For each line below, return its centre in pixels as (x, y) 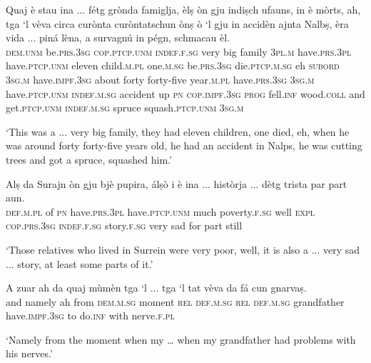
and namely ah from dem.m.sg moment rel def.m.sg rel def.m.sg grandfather (175, 301)
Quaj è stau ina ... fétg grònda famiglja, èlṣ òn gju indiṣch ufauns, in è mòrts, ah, (183, 9)
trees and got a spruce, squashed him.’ (89, 159)
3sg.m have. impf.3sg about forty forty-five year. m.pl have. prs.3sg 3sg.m (160, 79)
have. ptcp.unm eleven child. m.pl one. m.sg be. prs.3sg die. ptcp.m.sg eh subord (173, 65)
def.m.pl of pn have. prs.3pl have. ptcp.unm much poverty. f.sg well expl (160, 211)
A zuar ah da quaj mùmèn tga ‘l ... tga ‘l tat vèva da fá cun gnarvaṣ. (156, 288)
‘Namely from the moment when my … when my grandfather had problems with (181, 339)
